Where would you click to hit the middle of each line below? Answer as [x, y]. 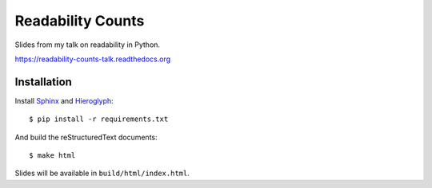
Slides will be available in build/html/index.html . [102, 173]
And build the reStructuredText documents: [86, 137]
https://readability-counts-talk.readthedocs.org [93, 59]
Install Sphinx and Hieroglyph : [64, 100]
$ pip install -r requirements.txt [99, 119]
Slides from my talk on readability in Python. [87, 45]
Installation [43, 82]
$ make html [52, 156]
